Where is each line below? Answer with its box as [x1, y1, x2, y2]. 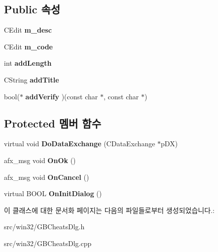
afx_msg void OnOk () [4, 155, 76, 165]
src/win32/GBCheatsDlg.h [4, 221, 85, 232]
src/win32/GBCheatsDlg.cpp [4, 238, 92, 248]
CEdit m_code [4, 41, 53, 51]
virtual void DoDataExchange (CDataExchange [4, 138, 155, 149]
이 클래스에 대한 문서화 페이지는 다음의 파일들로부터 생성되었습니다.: [4, 205, 215, 215]
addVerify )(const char [25, 91, 98, 101]
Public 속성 [4, 1, 61, 17]
